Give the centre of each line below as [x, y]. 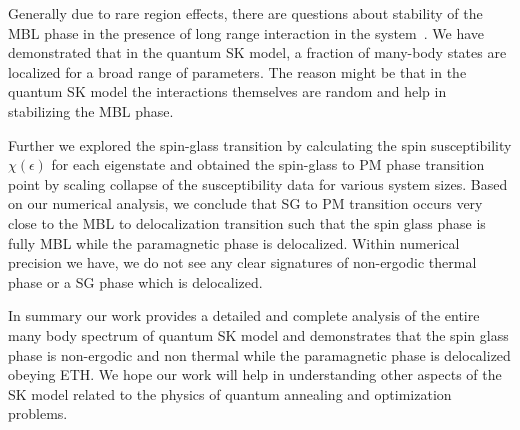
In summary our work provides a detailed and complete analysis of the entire [244, 315]
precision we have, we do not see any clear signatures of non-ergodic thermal [242, 262]
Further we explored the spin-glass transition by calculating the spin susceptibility [260, 144]
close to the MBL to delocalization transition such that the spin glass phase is [247, 222]
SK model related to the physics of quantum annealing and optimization [230, 393]
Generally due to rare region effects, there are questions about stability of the [245, 13]
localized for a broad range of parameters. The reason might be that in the [237, 71]
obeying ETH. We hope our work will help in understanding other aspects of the [255, 374]
